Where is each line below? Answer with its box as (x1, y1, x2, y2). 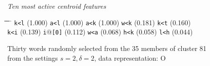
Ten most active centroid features (7, 1, 106, 11)
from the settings (7, 52, 58, 63)
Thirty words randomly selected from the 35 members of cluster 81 (7, 43, 207, 53)
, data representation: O (94, 52, 166, 63)
